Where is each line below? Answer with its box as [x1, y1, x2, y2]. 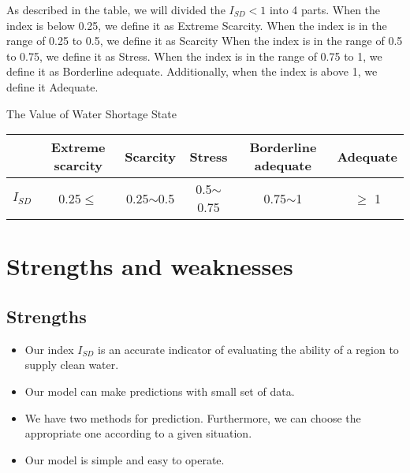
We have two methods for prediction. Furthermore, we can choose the [24, 409, 361, 426]
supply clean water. [24, 356, 119, 373]
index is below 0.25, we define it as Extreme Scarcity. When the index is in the [6, 17, 387, 33]
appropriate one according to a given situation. [24, 425, 252, 441]
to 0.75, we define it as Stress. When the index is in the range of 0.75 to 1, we [6, 47, 382, 64]
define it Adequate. [6, 78, 99, 95]
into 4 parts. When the [269, 2, 381, 17]
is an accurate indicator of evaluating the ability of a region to [98, 341, 399, 357]
